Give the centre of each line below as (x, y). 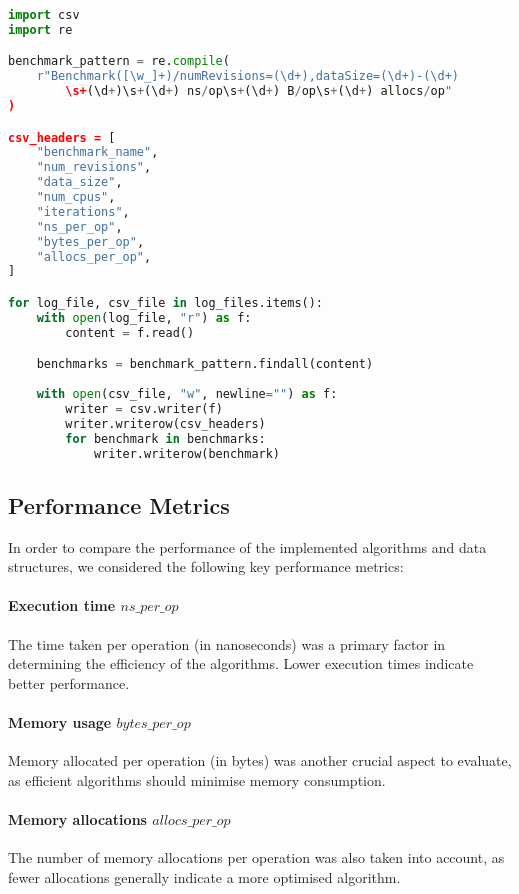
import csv (44, 15)
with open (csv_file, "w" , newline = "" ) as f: (187, 394)
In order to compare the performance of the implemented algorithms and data (247, 546)
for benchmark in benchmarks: (165, 438)
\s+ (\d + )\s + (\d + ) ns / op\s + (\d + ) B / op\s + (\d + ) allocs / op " (259, 91)
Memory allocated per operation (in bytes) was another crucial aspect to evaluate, (260, 760)
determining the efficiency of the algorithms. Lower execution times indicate (241, 663)
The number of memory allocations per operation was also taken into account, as (256, 857)
